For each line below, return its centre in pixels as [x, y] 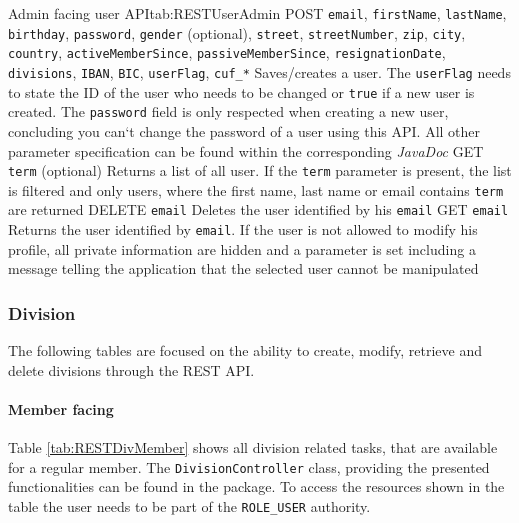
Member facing [61, 408]
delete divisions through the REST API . [131, 369]
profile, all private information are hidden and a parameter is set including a [242, 248]
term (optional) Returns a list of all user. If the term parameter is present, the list [260, 170]
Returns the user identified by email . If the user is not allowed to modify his [243, 229]
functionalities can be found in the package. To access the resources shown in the [256, 486]
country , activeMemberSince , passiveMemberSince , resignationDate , [227, 52]
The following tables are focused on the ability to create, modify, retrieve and [245, 350]
